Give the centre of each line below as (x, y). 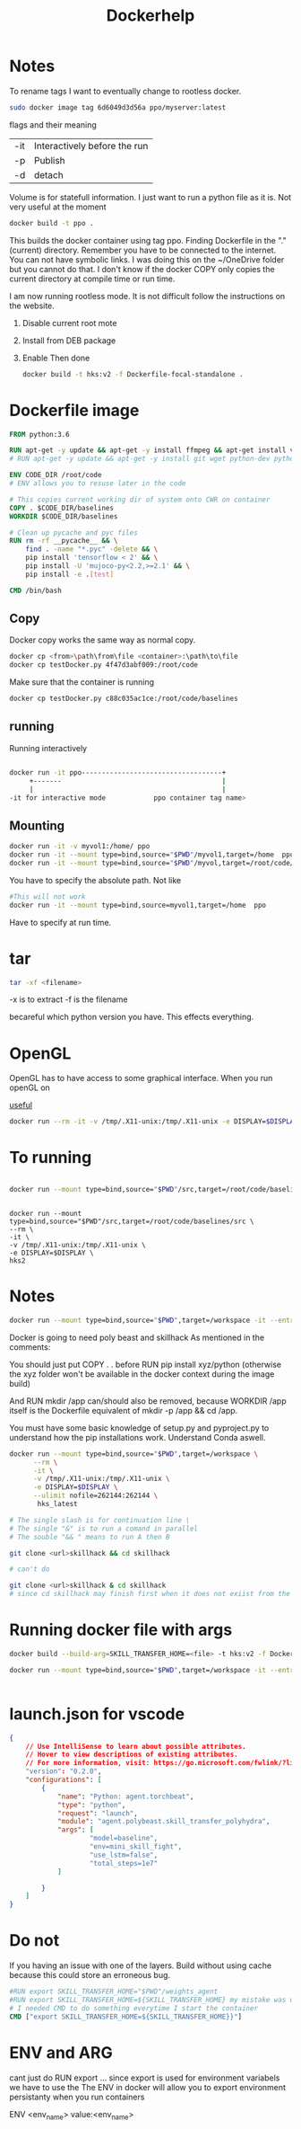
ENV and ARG (61, 2052)
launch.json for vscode (97, 1714)
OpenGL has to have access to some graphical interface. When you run (141, 1078)
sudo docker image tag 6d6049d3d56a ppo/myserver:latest (118, 107)
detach (49, 174)
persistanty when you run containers (77, 2097)
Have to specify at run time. (60, 922)
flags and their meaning (53, 124)
